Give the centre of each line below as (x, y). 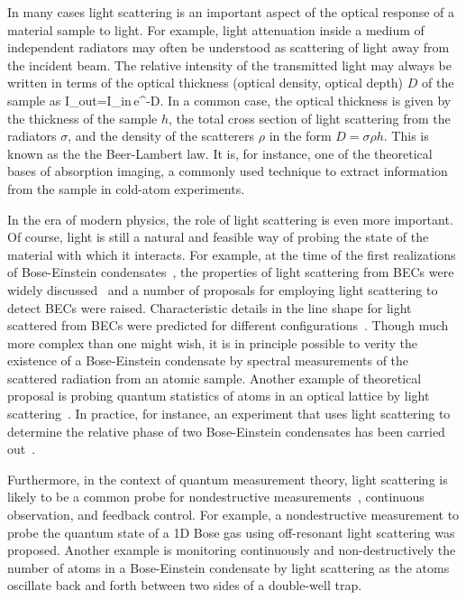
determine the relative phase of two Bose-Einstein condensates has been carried (226, 431)
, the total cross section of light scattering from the (310, 118)
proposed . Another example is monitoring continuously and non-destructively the (232, 550)
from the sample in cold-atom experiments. (126, 188)
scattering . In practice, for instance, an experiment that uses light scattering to (229, 414)
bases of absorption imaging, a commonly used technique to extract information (228, 171)
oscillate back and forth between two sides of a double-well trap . (185, 585)
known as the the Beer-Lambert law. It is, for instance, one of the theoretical (220, 153)
